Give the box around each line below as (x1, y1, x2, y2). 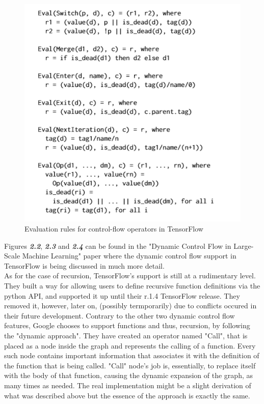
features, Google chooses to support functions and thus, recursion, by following (4, 320, 250, 331)
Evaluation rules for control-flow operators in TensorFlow (24, 223, 203, 234)
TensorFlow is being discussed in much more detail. (4, 260, 165, 271)
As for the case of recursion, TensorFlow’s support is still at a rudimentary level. (4, 270, 256, 281)
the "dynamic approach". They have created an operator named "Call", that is (4, 330, 248, 340)
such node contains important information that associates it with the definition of (4, 350, 259, 361)
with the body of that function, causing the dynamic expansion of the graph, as (4, 370, 253, 381)
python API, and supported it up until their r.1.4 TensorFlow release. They (4, 290, 240, 301)
